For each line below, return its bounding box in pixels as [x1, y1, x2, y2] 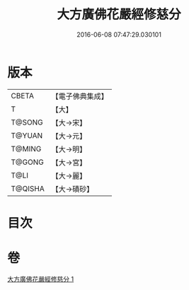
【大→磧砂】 [51, 184, 94, 194]
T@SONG [11, 117, 44, 127]
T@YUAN [11, 130, 43, 140]
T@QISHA [11, 183, 45, 193]
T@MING [11, 144, 42, 153]
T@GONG [11, 157, 44, 167]
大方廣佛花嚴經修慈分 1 [7, 274, 74, 283]
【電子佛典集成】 [51, 91, 108, 101]
